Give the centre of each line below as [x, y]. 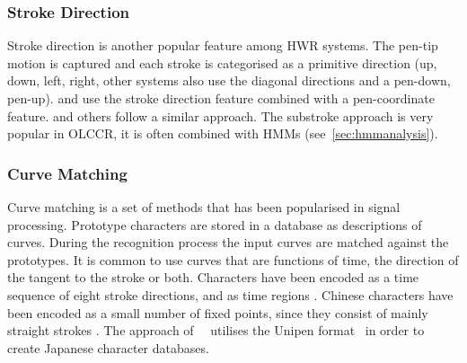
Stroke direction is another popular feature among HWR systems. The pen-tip [223, 45]
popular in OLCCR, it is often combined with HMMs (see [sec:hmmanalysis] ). [223, 133]
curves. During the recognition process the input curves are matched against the [228, 242]
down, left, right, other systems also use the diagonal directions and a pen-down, [229, 80]
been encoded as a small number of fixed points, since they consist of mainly [218, 312]
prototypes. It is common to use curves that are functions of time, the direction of [233, 259]
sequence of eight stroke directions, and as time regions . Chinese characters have [230, 294]
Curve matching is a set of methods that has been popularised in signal [204, 207]
